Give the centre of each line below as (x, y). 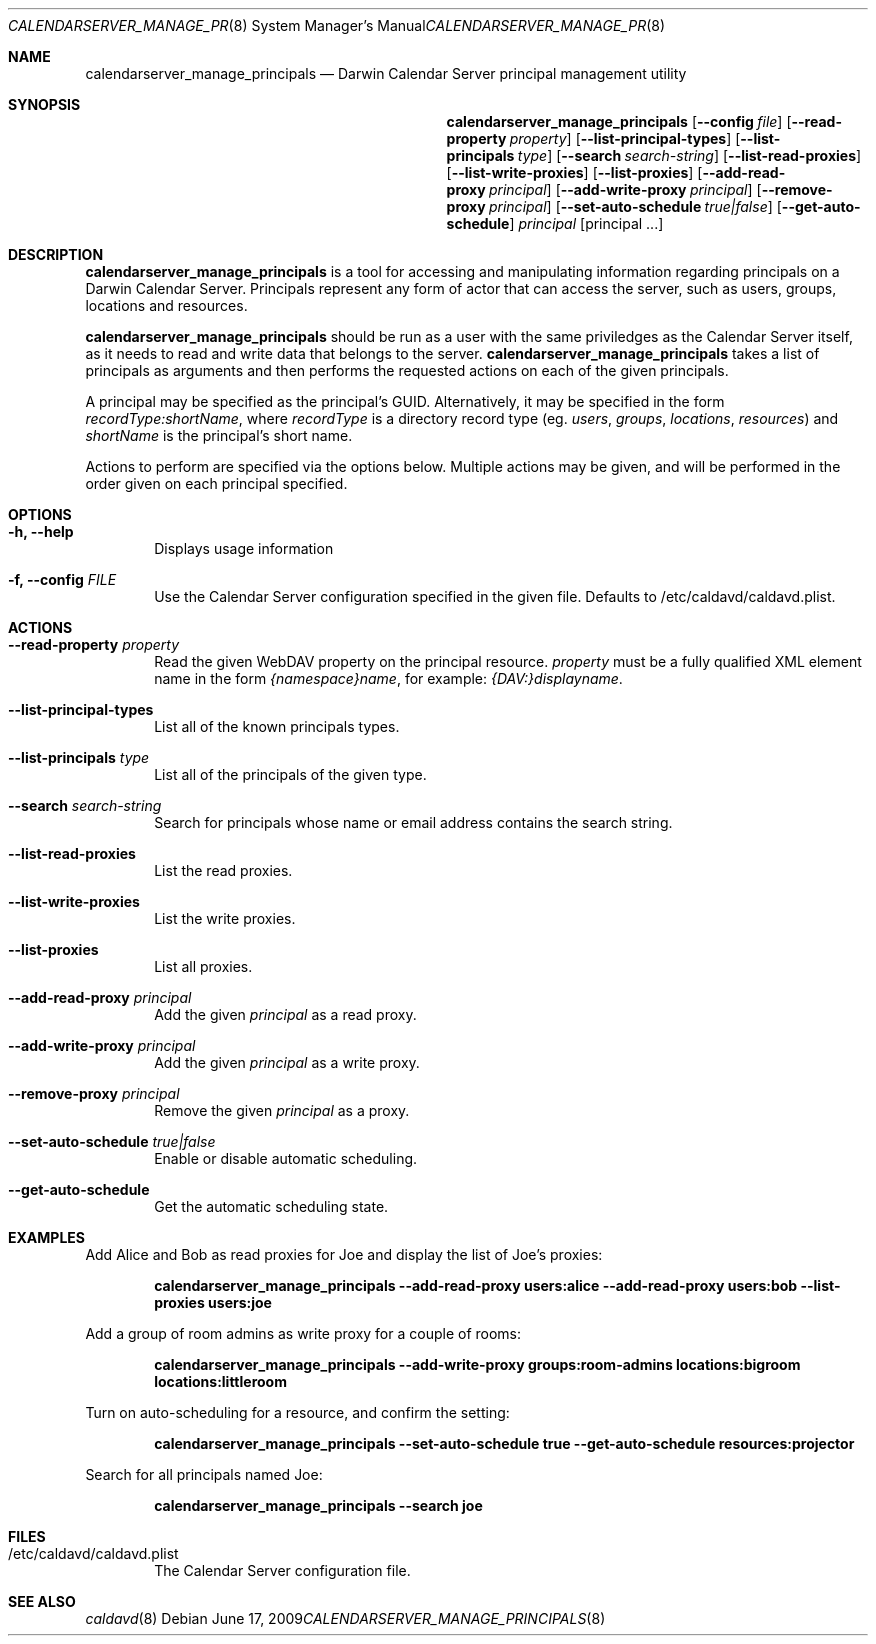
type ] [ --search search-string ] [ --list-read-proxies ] (689, 155)
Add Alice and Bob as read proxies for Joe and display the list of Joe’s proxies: (344, 1254)
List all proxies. (203, 966)
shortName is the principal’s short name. (219, 435)
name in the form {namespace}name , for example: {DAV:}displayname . (388, 678)
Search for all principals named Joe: (204, 1474)
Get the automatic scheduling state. (271, 1206)
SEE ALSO (42, 1601)
